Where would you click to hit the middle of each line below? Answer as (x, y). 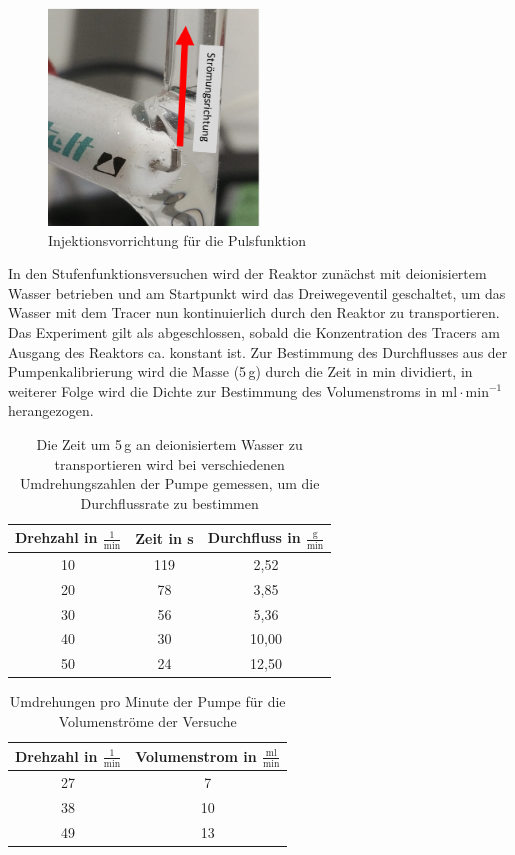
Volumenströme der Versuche (147, 720)
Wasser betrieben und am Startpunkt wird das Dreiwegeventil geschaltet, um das (257, 292)
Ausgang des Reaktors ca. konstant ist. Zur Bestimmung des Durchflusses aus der (258, 351)
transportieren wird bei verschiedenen (169, 463)
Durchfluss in (254, 537)
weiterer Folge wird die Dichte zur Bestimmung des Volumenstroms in (222, 390)
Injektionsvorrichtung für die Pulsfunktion (177, 239)
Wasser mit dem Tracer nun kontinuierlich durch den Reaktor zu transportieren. (254, 312)
